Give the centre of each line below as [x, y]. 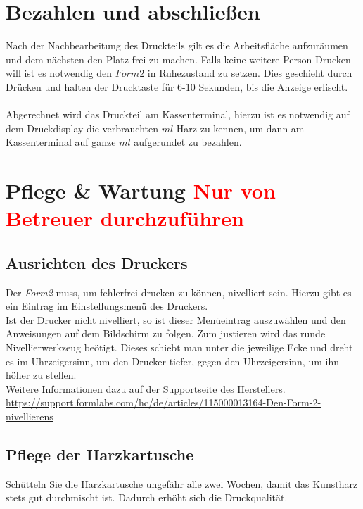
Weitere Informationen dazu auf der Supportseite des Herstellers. [146, 388]
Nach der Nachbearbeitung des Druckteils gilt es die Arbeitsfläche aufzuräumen [177, 45]
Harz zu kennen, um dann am [240, 128]
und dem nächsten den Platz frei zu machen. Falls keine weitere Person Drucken [178, 59]
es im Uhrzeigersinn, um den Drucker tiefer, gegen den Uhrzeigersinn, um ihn [172, 361]
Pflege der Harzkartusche [100, 454]
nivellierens [30, 416]
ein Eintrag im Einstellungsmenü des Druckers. [107, 306]
